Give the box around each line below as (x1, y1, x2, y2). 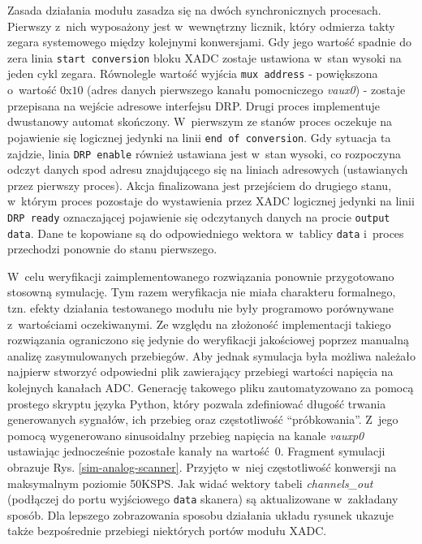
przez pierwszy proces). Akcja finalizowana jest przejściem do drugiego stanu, (7, 176, 392, 193)
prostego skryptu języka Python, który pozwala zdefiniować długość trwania (7, 395, 386, 412)
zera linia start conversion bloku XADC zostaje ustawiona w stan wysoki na (7, 49, 402, 66)
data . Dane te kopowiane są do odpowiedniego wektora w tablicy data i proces (7, 224, 404, 241)
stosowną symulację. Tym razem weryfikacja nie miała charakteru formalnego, (7, 283, 396, 300)
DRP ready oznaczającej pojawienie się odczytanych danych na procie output (7, 208, 390, 225)
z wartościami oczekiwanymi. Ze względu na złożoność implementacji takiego (7, 315, 391, 332)
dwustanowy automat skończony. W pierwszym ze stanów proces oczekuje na (7, 113, 393, 130)
